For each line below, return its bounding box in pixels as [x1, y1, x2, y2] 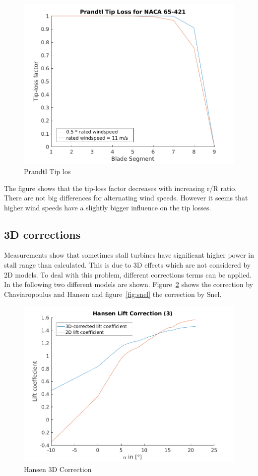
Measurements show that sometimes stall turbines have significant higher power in [4, 250, 254, 260]
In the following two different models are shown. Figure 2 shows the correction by [4, 279, 253, 289]
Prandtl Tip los [24, 166, 71, 176]
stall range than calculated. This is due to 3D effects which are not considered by [4, 260, 251, 270]
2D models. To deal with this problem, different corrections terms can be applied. [4, 269, 252, 280]
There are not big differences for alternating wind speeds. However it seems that [4, 192, 248, 203]
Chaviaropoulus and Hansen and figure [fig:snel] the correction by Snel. [4, 288, 222, 299]
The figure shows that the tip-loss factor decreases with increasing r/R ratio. [4, 183, 237, 193]
